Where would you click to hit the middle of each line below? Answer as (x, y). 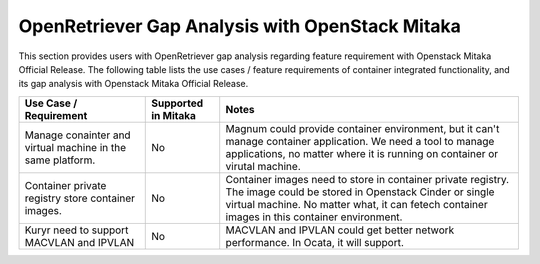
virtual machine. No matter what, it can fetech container (357, 204)
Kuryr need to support (76, 230)
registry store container (79, 198)
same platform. (60, 160)
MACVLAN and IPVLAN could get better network (340, 230)
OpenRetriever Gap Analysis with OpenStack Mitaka (240, 26)
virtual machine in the (75, 147)
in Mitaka (174, 115)
